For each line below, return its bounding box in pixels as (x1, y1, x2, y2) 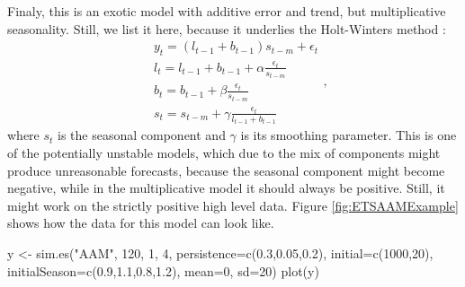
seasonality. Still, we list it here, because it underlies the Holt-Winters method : (7, 19, 446, 38)
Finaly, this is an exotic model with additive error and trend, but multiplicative (7, 2, 446, 20)
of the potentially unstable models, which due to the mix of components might (7, 143, 441, 161)
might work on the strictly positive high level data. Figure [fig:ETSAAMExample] (7, 196, 459, 214)
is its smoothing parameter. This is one (240, 126, 457, 144)
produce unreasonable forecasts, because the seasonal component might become (7, 161, 445, 179)
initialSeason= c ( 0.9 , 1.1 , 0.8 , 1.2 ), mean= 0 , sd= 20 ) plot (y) (7, 261, 319, 280)
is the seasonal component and (58, 126, 226, 144)
